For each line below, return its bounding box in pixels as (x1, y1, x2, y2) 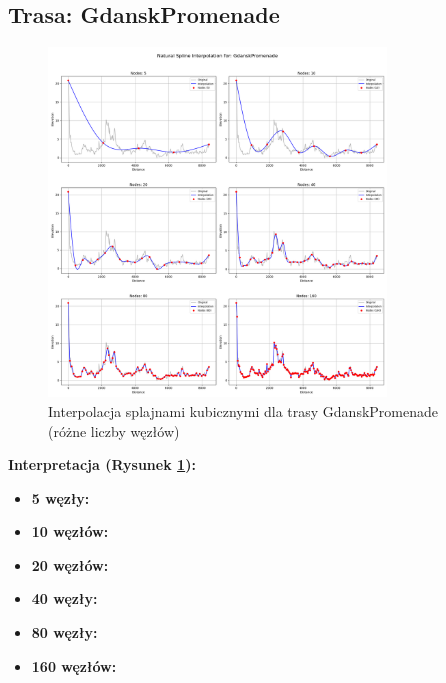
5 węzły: (31, 487, 90, 508)
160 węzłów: (31, 655, 117, 676)
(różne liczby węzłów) (48, 420, 180, 441)
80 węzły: (31, 622, 98, 643)
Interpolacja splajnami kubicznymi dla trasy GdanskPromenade (48, 400, 438, 421)
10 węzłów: (31, 521, 109, 542)
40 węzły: (31, 588, 98, 609)
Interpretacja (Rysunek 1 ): (8, 454, 196, 475)
